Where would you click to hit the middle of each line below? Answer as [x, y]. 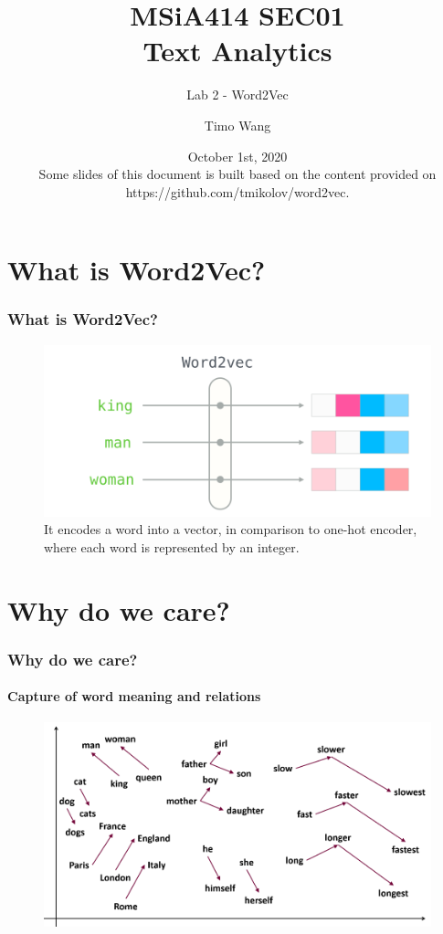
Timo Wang [237, 125]
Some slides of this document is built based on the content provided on [237, 174]
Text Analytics [237, 51]
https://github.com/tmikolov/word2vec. [237, 191]
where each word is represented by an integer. [172, 546]
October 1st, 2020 [237, 156]
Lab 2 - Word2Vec [237, 94]
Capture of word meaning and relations [134, 696]
